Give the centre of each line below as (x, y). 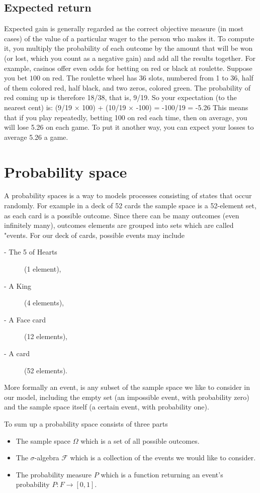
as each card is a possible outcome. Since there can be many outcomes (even (122, 215)
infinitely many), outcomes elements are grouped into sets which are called (119, 225)
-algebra (47, 458)
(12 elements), (46, 336)
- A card (17, 353)
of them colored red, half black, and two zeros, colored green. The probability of (127, 87)
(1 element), (43, 269)
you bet (16, 78)
